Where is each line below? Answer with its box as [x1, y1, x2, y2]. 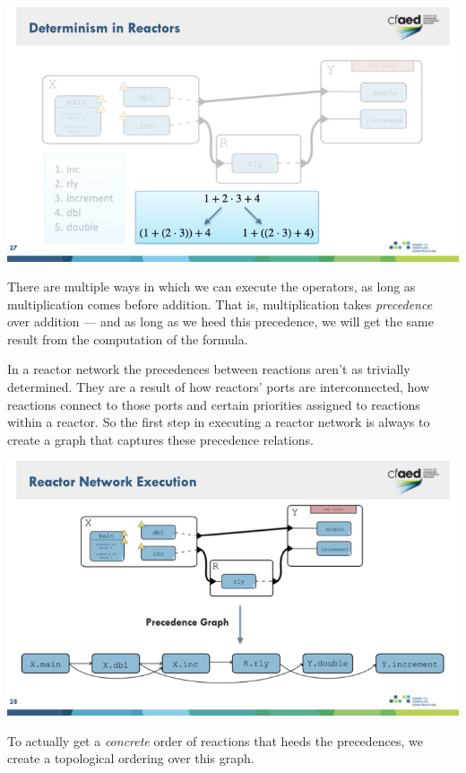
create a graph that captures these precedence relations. [7, 430, 314, 448]
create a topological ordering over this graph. [7, 749, 255, 768]
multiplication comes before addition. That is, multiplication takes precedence [7, 294, 433, 313]
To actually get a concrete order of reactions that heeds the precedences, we [7, 731, 424, 750]
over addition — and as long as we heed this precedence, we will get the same [7, 312, 434, 331]
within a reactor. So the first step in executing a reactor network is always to [7, 413, 430, 431]
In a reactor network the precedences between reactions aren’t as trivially [7, 360, 410, 378]
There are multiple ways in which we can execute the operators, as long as [7, 277, 416, 296]
